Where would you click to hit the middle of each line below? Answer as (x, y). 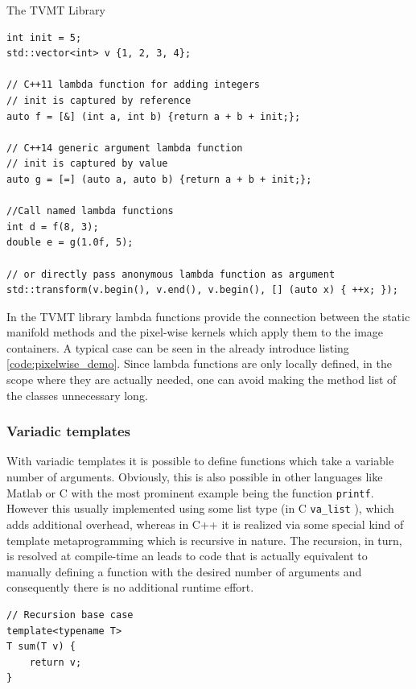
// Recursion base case (70, 615)
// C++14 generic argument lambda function (125, 148)
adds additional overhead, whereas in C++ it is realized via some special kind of (205, 524)
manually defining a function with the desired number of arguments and (184, 571)
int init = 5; (44, 37)
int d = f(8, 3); (53, 227)
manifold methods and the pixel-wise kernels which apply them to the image (195, 332)
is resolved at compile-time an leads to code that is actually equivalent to (187, 556)
